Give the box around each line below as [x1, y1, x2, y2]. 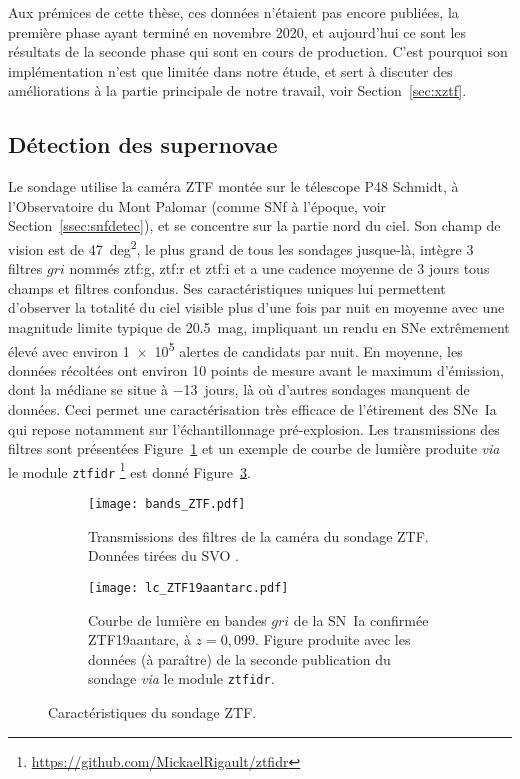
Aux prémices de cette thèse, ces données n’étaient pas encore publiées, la [8, 2, 459, 22]
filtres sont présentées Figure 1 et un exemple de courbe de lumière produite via [8, 438, 500, 459]
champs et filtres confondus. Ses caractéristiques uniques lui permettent [8, 277, 446, 298]
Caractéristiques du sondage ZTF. [48, 702, 257, 723]
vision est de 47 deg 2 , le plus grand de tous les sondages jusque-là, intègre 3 [8, 235, 474, 259]
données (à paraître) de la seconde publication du [88, 648, 391, 669]
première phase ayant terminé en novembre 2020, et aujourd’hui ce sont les [8, 21, 467, 42]
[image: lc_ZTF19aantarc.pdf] [88, 580, 289, 595]
